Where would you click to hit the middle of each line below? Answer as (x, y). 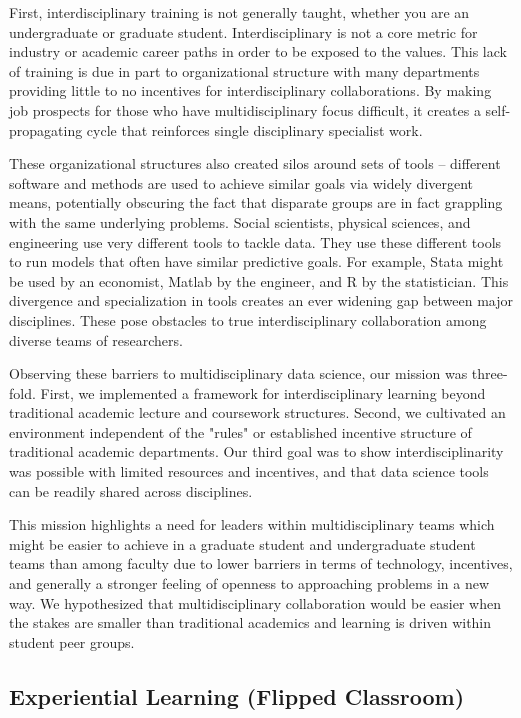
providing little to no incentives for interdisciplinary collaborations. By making (250, 90)
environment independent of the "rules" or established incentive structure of (240, 431)
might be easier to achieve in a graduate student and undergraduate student (242, 543)
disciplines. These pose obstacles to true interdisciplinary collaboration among (248, 319)
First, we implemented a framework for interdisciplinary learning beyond (263, 392)
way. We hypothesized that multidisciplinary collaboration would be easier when (255, 602)
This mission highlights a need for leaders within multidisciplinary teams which (252, 524)
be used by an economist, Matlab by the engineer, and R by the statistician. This (259, 280)
